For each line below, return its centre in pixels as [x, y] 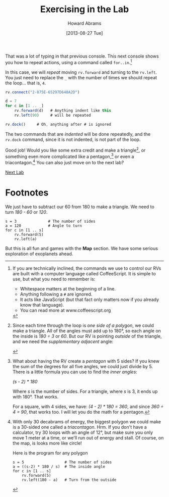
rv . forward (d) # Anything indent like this [63, 111]
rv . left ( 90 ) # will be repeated [53, 115]
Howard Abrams [84, 23]
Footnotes [27, 192]
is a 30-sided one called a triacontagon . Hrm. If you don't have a [79, 427]
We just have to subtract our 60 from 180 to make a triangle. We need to [80, 207]
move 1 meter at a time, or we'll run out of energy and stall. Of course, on [88, 437]
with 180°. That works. [35, 396]
